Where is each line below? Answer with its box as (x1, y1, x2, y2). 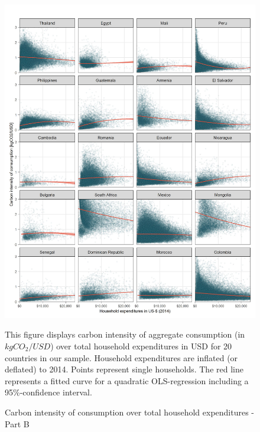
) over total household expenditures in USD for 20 (50, 339, 232, 352)
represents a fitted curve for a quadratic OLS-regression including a (5, 374, 249, 387)
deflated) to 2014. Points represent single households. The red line (5, 363, 243, 375)
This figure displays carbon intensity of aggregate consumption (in (5, 328, 245, 341)
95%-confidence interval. (5, 386, 92, 398)
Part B (5, 417, 30, 430)
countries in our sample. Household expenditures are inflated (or (5, 351, 238, 364)
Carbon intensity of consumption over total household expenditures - (5, 405, 255, 418)
